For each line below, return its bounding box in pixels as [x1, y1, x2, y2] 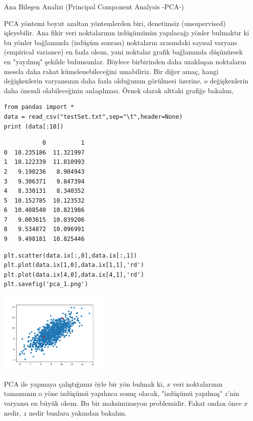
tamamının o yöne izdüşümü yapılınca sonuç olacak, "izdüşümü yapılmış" [4, 388, 223, 398]
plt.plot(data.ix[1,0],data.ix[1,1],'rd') [4, 262, 144, 269]
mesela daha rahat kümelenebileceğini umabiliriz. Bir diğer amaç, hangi [4, 66, 219, 76]
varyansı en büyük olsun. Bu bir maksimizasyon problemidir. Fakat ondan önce [4, 397, 242, 408]
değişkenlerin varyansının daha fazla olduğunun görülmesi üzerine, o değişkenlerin [4, 76, 249, 86]
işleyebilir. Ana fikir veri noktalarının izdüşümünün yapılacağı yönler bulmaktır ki [4, 27, 249, 38]
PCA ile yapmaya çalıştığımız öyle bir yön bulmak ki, [4, 378, 164, 389]
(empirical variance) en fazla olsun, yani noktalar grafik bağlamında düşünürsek [4, 47, 243, 57]
